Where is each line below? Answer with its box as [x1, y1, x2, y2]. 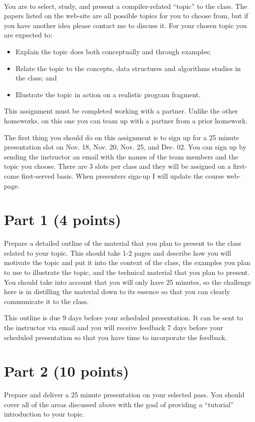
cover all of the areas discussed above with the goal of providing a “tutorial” [4, 399, 234, 409]
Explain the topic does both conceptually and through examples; [15, 46, 211, 56]
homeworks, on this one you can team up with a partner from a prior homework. [4, 115, 248, 125]
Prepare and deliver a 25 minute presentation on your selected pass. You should [4, 389, 245, 400]
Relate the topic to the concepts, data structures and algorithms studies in [15, 63, 241, 73]
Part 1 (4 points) [4, 209, 122, 230]
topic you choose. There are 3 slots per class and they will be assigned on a [4, 161, 231, 171]
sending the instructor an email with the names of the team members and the [4, 151, 238, 161]
